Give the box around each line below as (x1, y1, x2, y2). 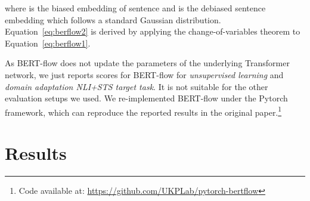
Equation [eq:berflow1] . (5, 36, 91, 49)
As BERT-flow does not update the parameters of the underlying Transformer (5, 57, 290, 69)
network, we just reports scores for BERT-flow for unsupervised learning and (5, 68, 284, 81)
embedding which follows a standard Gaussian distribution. (5, 13, 221, 26)
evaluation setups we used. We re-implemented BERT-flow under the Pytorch (5, 92, 288, 104)
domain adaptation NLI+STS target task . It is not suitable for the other (5, 80, 268, 92)
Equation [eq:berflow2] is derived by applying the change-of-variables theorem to (5, 25, 300, 38)
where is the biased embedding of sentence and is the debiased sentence (5, 2, 266, 14)
